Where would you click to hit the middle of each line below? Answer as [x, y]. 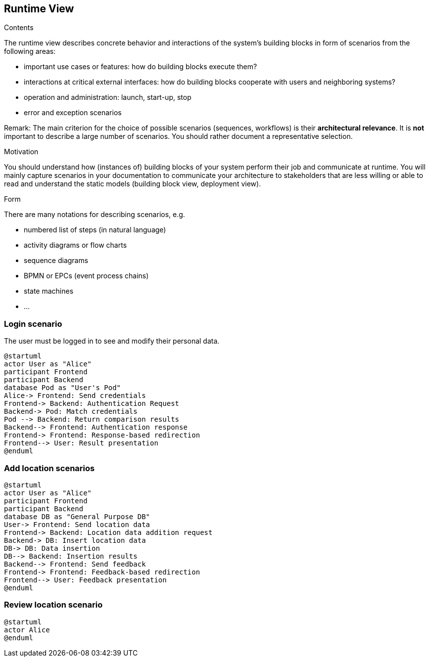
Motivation [21, 152]
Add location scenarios [49, 468]
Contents [19, 28]
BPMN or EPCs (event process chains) [86, 276]
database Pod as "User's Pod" [63, 388]
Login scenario [33, 324]
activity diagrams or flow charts [75, 245]
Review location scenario [53, 605]
